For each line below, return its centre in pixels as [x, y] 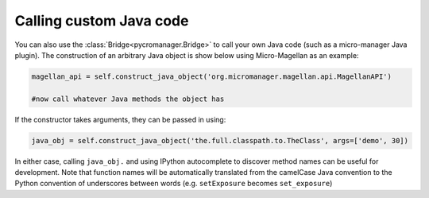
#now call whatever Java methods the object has [128, 99]
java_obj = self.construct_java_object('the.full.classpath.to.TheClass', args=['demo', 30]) [220, 140]
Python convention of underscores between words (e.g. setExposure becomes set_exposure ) [174, 184]
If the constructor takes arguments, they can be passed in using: [120, 119]
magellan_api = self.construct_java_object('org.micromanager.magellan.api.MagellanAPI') [212, 76]
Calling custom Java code [102, 21]
